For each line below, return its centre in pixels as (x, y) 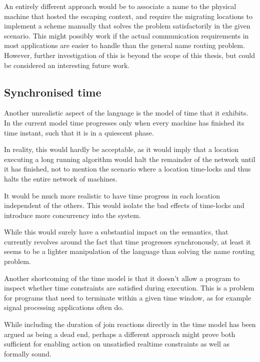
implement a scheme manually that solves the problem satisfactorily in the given (127, 26)
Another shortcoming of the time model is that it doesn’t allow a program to (122, 278)
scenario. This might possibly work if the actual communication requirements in (126, 35)
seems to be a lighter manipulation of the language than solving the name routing (129, 251)
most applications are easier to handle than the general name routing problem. (124, 45)
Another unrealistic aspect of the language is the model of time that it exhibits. (126, 113)
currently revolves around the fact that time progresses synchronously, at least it (127, 241)
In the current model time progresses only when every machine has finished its (124, 122)
